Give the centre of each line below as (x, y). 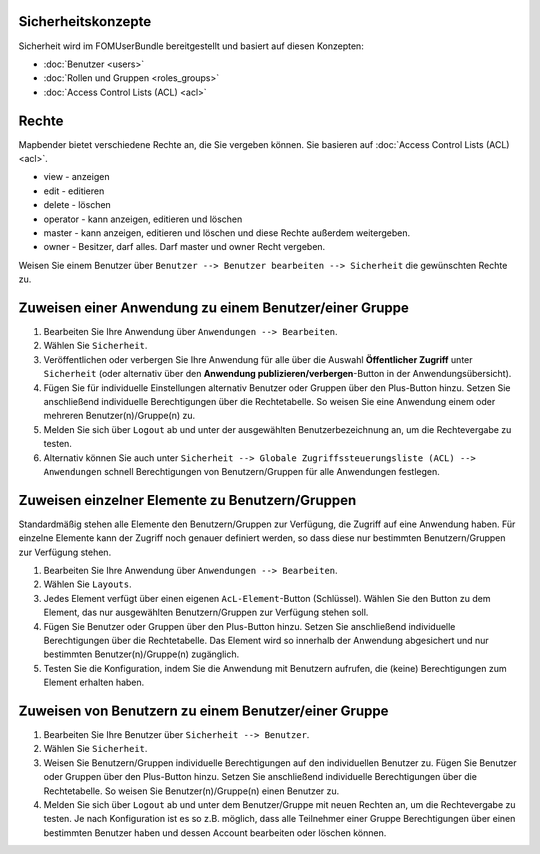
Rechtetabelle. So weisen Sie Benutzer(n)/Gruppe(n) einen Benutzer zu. (191, 791)
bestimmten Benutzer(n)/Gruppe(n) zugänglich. (141, 654)
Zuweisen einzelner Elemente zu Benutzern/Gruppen (187, 500)
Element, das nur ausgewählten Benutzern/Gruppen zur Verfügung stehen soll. (206, 612)
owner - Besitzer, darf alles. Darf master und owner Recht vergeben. (184, 247)
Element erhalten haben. (94, 682)
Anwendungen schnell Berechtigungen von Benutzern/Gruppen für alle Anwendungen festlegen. (241, 471)
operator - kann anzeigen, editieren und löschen (143, 219)
